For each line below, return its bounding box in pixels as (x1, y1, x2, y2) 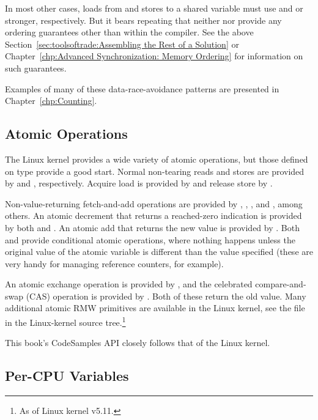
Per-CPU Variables (5, 366, 129, 385)
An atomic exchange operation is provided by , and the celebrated (5, 278, 253, 290)
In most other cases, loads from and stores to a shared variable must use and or (5, 2, 303, 14)
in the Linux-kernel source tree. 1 (5, 314, 126, 328)
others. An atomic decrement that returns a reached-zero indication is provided (5, 209, 302, 222)
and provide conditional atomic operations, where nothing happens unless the (5, 233, 295, 246)
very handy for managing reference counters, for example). (5, 257, 224, 270)
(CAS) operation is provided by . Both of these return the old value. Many (26, 289, 306, 302)
